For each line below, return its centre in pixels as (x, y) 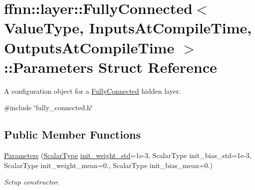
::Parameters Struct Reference (111, 67)
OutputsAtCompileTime (89, 47)
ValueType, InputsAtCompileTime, (128, 28)
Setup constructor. (32, 182)
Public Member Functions (72, 134)
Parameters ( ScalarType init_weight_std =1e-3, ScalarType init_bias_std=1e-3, (128, 155)
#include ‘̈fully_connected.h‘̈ (48, 107)
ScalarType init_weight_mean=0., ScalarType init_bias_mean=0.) (108, 165)
